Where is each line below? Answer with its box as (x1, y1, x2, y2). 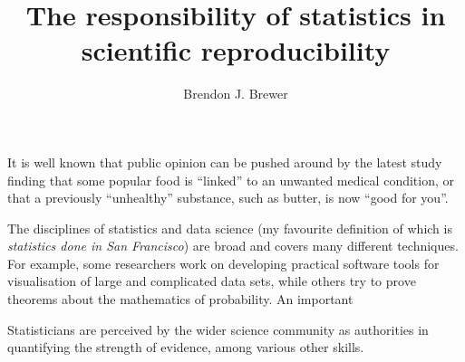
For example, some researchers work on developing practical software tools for (7, 253, 440, 272)
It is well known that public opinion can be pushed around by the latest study (7, 152, 442, 171)
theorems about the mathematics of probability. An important (7, 290, 354, 309)
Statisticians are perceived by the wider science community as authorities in (7, 319, 429, 338)
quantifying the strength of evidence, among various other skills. (7, 338, 364, 357)
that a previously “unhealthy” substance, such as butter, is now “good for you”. (7, 188, 449, 207)
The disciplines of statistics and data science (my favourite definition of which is (7, 218, 452, 237)
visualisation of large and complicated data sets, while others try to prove (7, 271, 416, 291)
